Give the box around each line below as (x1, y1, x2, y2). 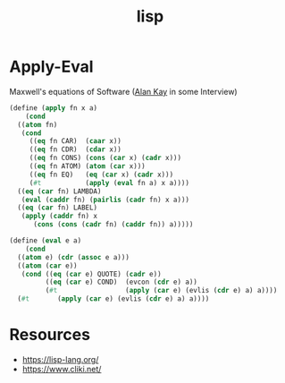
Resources (9, 325, 91, 345)
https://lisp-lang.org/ (21, 354, 99, 364)
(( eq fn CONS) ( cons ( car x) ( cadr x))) (29, 154, 181, 163)
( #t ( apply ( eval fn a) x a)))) (29, 178, 190, 187)
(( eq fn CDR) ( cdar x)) (29, 145, 122, 154)
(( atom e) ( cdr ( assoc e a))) (17, 252, 130, 261)
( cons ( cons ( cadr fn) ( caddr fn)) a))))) (32, 220, 194, 229)
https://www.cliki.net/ (21, 364, 102, 374)
